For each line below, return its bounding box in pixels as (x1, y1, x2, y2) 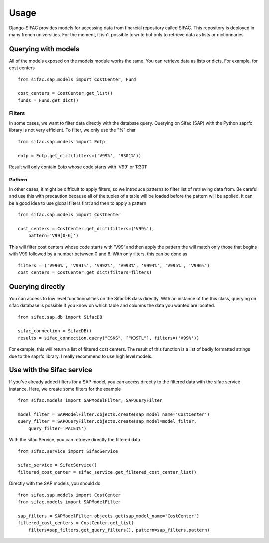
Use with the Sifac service (9, 366, 92, 374)
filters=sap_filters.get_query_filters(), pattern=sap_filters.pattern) (28, 527, 210, 533)
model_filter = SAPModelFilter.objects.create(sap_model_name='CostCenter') (18, 412, 210, 417)
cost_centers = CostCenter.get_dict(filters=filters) (18, 269, 152, 275)
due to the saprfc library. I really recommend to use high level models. (9, 353, 153, 359)
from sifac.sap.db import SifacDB (18, 314, 102, 320)
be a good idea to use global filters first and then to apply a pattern (9, 200, 147, 206)
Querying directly (9, 282, 65, 291)
